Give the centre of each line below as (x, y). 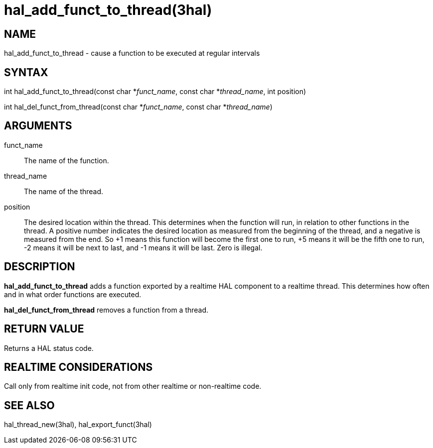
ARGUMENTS (38, 126)
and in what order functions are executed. (73, 294)
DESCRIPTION (40, 267)
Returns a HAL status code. (49, 348)
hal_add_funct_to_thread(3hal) (108, 10)
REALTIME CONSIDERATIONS (78, 367)
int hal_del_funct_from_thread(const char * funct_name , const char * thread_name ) (138, 107)
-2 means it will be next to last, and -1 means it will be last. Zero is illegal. (143, 247)
